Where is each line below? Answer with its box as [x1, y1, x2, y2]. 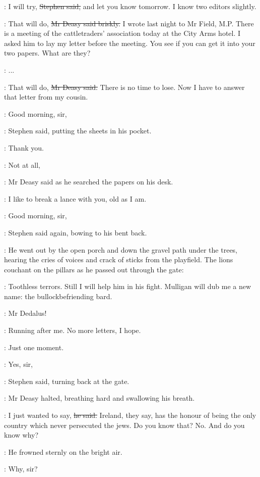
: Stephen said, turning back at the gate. [4, 375, 129, 386]
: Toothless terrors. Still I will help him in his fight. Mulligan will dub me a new [4, 281, 251, 292]
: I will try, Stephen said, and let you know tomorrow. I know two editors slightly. [4, 1, 256, 11]
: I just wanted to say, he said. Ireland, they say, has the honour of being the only [4, 410, 256, 420]
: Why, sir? [4, 463, 38, 474]
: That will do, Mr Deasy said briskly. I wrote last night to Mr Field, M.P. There [4, 18, 254, 28]
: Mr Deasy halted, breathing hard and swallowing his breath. [4, 393, 195, 403]
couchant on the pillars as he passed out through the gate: [4, 264, 184, 274]
